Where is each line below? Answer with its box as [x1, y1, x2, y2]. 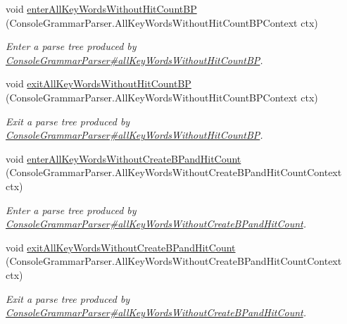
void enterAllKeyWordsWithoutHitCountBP [6, 1, 197, 15]
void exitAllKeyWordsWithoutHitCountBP [6, 76, 191, 91]
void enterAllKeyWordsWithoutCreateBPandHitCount [6, 151, 241, 166]
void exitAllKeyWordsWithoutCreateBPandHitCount [6, 239, 236, 254]
